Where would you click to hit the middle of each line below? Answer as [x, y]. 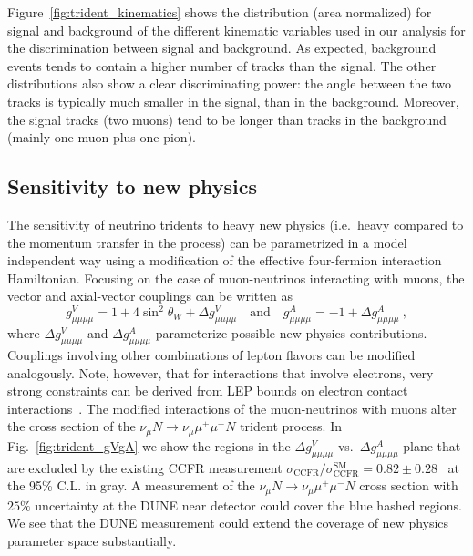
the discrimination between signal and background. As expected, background [222, 48]
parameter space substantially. [92, 540]
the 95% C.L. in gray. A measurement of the [131, 485]
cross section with [409, 485]
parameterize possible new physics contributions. [291, 333]
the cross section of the [72, 426]
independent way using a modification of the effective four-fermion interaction [225, 260]
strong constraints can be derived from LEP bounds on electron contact [208, 391]
